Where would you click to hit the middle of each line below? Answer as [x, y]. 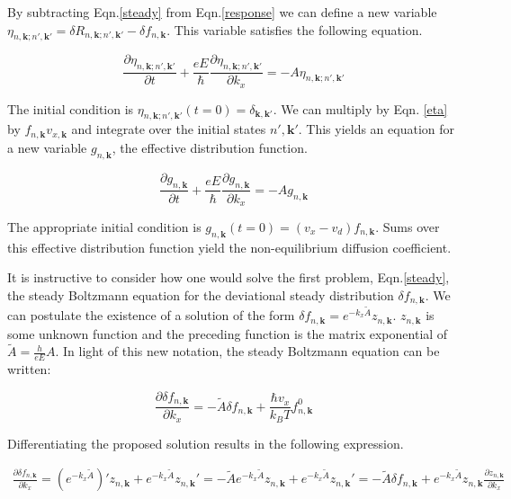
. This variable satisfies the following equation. [295, 29]
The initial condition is [71, 108]
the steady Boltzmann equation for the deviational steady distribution [201, 294]
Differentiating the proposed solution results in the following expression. [206, 443]
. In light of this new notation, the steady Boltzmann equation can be [247, 351]
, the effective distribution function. [210, 147]
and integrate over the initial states [169, 129]
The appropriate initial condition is [104, 227]
